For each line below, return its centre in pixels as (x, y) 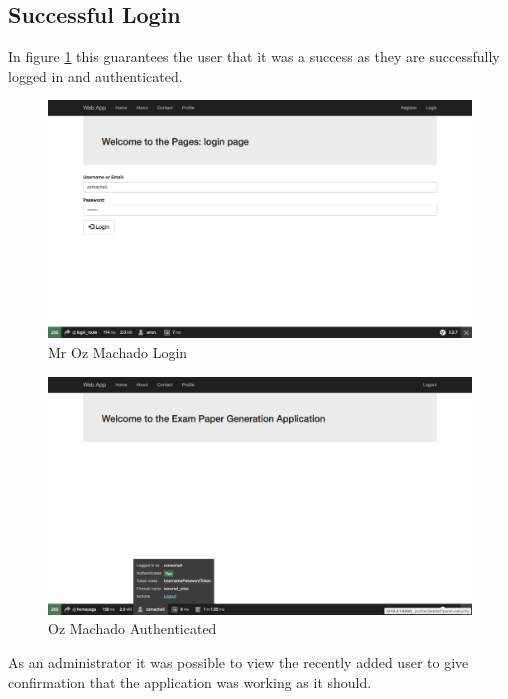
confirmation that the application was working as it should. (190, 681)
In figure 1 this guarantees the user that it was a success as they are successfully (254, 56)
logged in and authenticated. (95, 75)
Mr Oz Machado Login (118, 352)
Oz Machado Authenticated (132, 628)
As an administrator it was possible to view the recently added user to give (238, 661)
